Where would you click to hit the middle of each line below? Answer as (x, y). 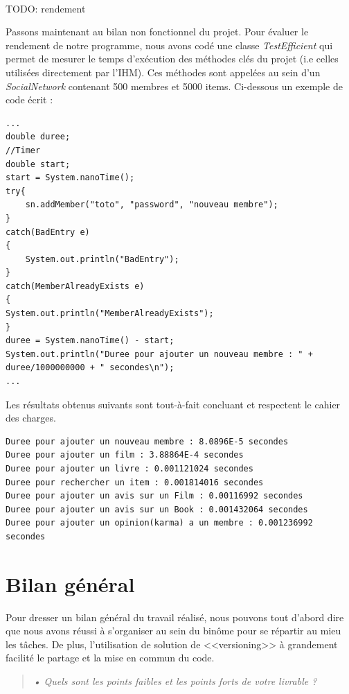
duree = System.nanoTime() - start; (90, 341)
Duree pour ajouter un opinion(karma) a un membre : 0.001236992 (159, 523)
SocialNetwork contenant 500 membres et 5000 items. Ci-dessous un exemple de (174, 86)
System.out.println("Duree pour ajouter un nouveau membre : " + (159, 354)
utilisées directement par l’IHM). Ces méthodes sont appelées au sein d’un (163, 72)
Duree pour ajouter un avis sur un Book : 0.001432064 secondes (157, 509)
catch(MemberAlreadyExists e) (75, 286)
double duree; (38, 137)
